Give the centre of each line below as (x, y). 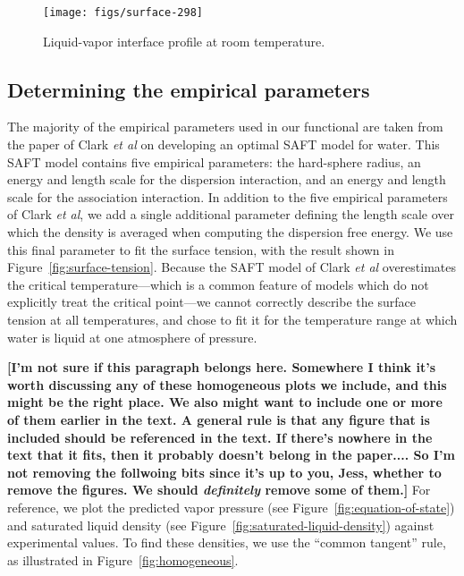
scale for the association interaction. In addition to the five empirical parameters (228, 196)
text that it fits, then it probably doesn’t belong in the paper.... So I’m (231, 455)
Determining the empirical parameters (189, 89)
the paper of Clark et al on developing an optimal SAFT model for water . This (224, 144)
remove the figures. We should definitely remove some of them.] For (219, 490)
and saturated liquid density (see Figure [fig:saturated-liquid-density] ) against (221, 525)
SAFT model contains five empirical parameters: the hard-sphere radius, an (214, 161)
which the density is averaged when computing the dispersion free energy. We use (230, 232)
